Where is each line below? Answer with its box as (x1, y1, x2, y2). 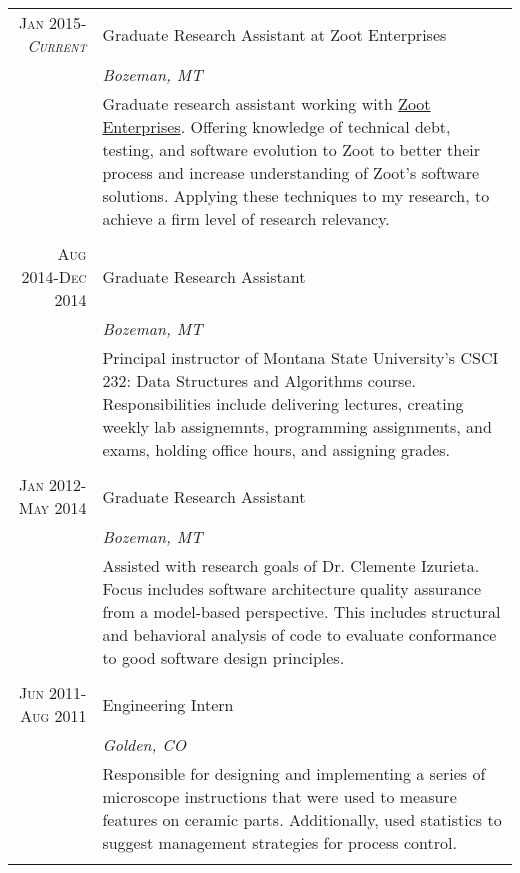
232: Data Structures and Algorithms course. (102, 369, 416, 392)
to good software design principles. (102, 646, 345, 669)
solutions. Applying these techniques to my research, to (102, 184, 490, 207)
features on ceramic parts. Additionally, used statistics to (102, 808, 502, 831)
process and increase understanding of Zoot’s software (102, 161, 480, 184)
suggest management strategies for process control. (102, 831, 457, 854)
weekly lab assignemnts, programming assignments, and (102, 415, 492, 438)
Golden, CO (102, 733, 186, 756)
